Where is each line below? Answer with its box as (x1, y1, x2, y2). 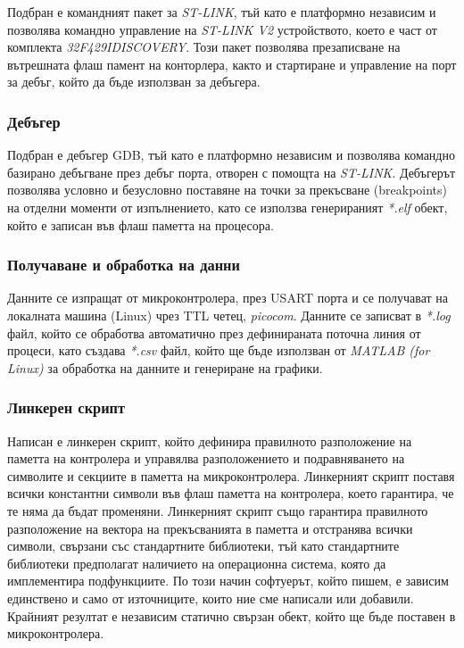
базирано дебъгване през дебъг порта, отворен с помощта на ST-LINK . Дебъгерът (7, 162, 456, 181)
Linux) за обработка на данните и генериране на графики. (7, 358, 323, 377)
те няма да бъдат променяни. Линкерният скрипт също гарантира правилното (7, 501, 428, 519)
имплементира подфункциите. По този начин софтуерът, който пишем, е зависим (7, 571, 449, 590)
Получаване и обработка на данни (7, 253, 240, 276)
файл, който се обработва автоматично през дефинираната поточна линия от (7, 323, 421, 342)
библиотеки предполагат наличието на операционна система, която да (7, 553, 386, 572)
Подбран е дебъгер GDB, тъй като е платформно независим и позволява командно (7, 145, 455, 164)
